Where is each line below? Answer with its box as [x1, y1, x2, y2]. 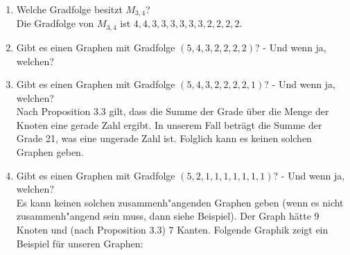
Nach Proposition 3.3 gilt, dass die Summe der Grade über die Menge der [16, 104, 329, 118]
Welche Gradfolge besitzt [16, 2, 123, 16]
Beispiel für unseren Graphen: [16, 236, 143, 250]
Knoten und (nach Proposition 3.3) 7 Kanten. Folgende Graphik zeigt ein [16, 222, 329, 237]
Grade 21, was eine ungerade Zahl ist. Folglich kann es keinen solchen [16, 131, 312, 146]
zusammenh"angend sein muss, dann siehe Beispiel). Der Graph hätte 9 [16, 209, 320, 223]
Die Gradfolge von [16, 16, 94, 30]
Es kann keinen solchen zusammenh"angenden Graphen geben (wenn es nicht [16, 195, 344, 209]
